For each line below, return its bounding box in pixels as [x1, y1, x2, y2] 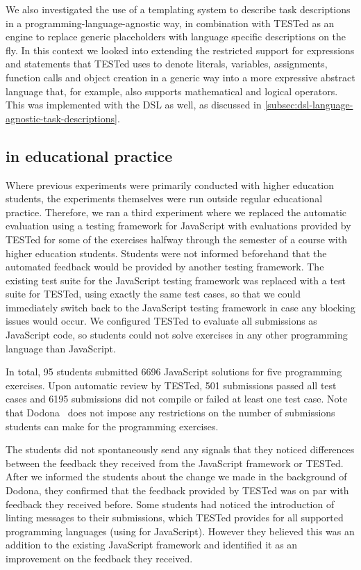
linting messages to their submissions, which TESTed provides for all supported [6, 510, 344, 525]
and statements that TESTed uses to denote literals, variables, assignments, [6, 56, 328, 71]
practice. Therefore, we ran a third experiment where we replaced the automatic [6, 204, 347, 219]
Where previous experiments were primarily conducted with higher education [6, 177, 334, 192]
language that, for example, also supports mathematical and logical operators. [6, 83, 338, 98]
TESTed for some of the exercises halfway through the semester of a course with [6, 231, 347, 246]
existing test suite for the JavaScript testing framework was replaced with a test [6, 272, 346, 287]
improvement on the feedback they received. [6, 551, 193, 565]
